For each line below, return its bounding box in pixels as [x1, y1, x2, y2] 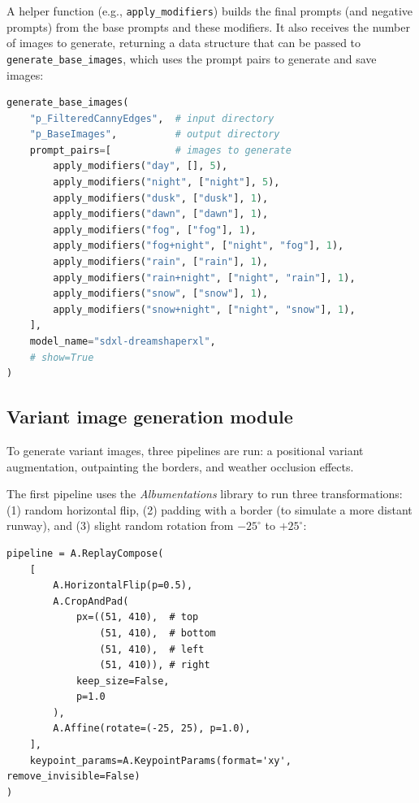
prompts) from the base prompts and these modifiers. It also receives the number [6, 18, 410, 35]
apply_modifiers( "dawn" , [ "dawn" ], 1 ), [53, 208, 269, 220]
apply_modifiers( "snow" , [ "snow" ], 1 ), [53, 288, 269, 300]
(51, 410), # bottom [99, 627, 216, 639]
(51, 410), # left [99, 643, 205, 655]
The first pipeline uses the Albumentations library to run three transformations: [6, 485, 403, 502]
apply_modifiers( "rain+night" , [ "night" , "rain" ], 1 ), [53, 271, 356, 284]
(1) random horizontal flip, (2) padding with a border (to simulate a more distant [6, 501, 413, 518]
